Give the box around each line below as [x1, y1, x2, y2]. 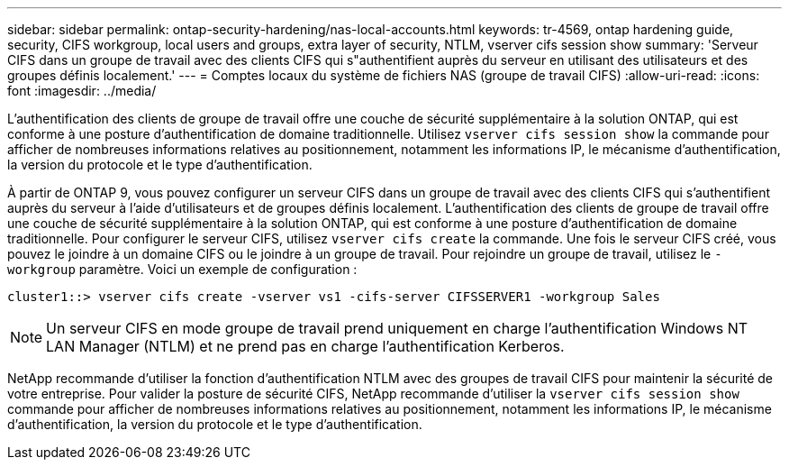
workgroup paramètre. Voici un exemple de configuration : [7, 261, 358, 277]
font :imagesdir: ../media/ [7, 83, 157, 98]
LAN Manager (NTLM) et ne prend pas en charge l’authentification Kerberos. [46, 337, 565, 355]
